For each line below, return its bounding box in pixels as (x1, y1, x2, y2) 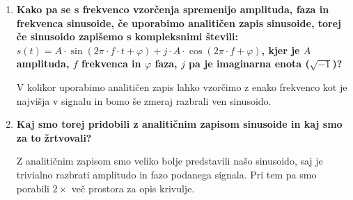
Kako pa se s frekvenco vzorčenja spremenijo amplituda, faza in (16, 2, 329, 16)
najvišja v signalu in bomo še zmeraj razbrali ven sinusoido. (16, 93, 272, 108)
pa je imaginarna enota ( (189, 56, 310, 71)
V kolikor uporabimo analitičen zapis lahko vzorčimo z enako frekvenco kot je (16, 79, 347, 94)
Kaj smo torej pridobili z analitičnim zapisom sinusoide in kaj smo (16, 117, 343, 131)
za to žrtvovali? (16, 130, 92, 144)
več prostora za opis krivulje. (71, 181, 195, 195)
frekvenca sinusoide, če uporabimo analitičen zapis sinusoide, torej (16, 15, 341, 30)
